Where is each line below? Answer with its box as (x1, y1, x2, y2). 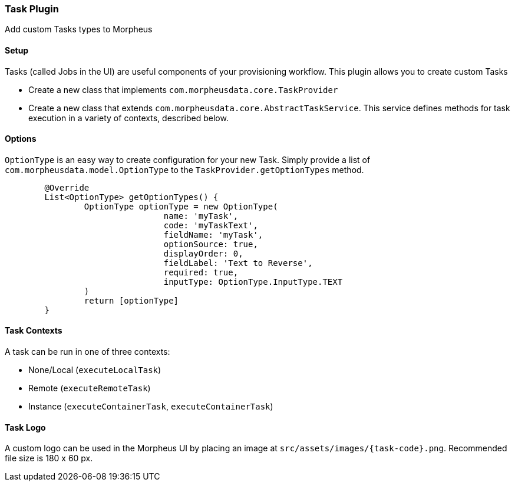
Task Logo (5, 422, 46, 432)
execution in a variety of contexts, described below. (28, 112, 229, 123)
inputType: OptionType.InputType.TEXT (163, 277, 343, 287)
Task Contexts (5, 325, 62, 336)
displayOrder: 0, (163, 248, 243, 258)
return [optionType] (84, 295, 179, 305)
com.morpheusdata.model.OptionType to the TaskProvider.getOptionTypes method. (5, 164, 364, 175)
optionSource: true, (163, 239, 258, 249)
